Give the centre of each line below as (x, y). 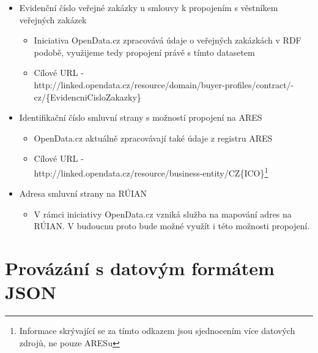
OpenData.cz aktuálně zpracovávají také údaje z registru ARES (153, 138)
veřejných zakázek (53, 19)
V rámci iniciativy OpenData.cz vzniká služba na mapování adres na (163, 214)
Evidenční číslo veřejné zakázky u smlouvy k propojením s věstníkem (149, 7)
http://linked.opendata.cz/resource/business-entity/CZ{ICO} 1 (151, 172)
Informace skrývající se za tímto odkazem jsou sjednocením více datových (157, 331)
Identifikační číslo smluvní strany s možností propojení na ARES (141, 117)
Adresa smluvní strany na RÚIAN (83, 193)
